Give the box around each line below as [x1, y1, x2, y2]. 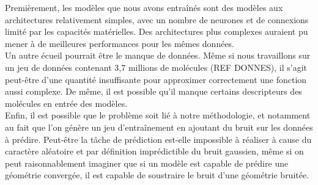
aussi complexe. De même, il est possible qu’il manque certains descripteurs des [5, 85, 302, 98]
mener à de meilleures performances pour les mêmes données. [5, 37, 235, 49]
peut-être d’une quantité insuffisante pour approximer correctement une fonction [5, 73, 307, 85]
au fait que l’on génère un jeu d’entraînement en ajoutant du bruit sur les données [5, 120, 313, 133]
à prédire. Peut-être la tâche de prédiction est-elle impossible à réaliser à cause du [5, 132, 312, 145]
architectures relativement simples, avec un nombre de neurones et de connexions [5, 13, 309, 26]
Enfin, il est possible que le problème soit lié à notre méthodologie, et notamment [5, 109, 311, 122]
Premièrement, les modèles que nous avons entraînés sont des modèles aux [5, 1, 283, 13]
